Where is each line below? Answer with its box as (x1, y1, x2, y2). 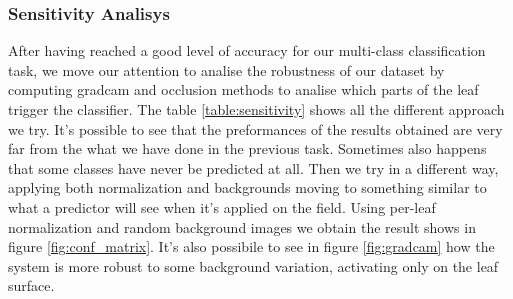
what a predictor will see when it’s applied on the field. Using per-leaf (8, 196, 436, 217)
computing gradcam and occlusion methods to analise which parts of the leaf (8, 79, 479, 100)
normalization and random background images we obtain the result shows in (8, 216, 476, 237)
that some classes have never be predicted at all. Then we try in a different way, (8, 157, 499, 178)
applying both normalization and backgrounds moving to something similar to (8, 177, 487, 198)
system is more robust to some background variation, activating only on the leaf (8, 255, 499, 276)
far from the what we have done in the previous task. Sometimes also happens (8, 138, 487, 159)
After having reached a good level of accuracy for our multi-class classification (8, 40, 486, 61)
